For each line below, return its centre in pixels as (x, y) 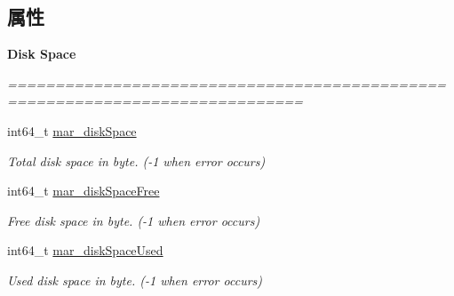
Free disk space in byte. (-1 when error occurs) (134, 220)
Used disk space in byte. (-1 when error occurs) (135, 280)
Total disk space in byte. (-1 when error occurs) (136, 160)
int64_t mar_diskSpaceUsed (85, 250)
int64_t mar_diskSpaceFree (84, 191)
